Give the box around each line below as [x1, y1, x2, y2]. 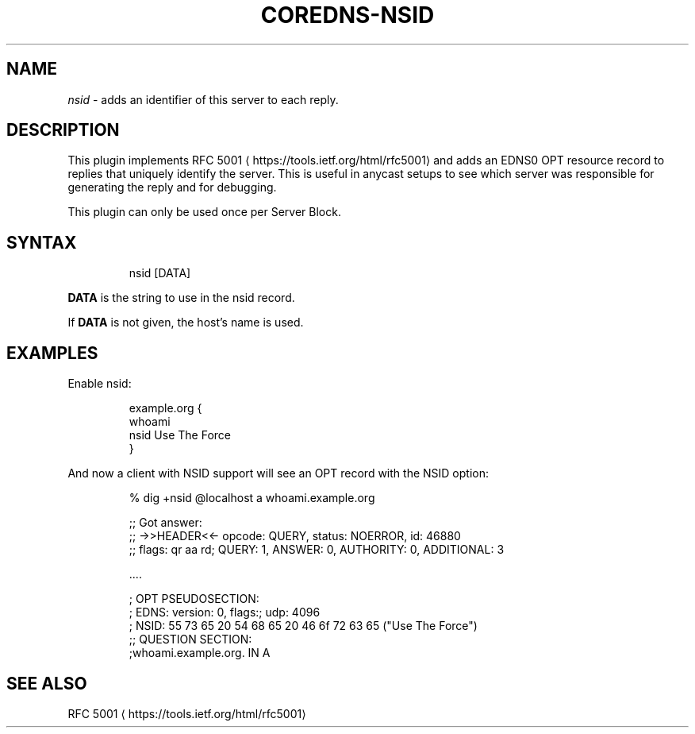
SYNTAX [6, 232, 77, 253]
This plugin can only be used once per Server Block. [67, 205, 341, 219]
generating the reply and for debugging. [67, 180, 277, 195]
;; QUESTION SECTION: [129, 632, 252, 647]
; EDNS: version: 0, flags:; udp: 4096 [129, 605, 321, 620]
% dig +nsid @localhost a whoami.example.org [129, 491, 375, 505]
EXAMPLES [6, 342, 98, 363]
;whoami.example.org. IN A [129, 646, 271, 660]
